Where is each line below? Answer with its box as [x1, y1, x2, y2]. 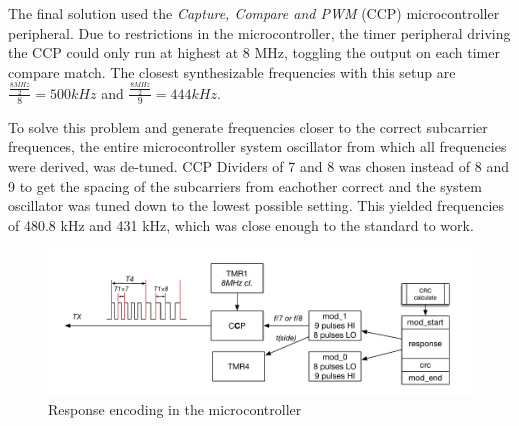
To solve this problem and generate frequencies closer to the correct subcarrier [8, 116, 488, 137]
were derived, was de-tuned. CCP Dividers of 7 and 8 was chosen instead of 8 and [8, 155, 509, 176]
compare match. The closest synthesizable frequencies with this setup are [8, 61, 456, 82]
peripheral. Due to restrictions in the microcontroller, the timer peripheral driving [8, 22, 511, 43]
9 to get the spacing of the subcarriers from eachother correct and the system [8, 175, 482, 196]
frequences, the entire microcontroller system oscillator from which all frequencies [8, 136, 507, 157]
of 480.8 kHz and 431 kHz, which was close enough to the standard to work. [8, 214, 474, 235]
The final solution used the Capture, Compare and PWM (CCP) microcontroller [8, 3, 500, 23]
